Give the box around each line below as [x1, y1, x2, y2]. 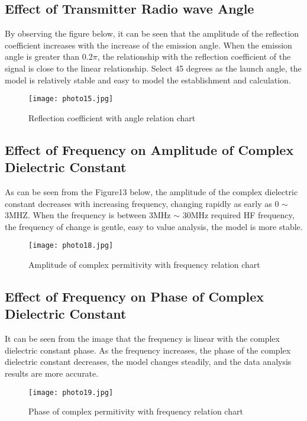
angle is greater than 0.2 [5, 50, 93, 63]
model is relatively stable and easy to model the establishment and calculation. [5, 73, 291, 86]
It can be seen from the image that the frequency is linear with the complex [5, 332, 280, 345]
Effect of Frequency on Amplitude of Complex [5, 140, 294, 158]
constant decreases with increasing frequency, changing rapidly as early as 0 [5, 197, 279, 209]
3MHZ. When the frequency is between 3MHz [5, 209, 171, 221]
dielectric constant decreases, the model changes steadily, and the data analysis [5, 355, 292, 368]
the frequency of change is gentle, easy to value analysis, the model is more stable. [5, 220, 303, 232]
